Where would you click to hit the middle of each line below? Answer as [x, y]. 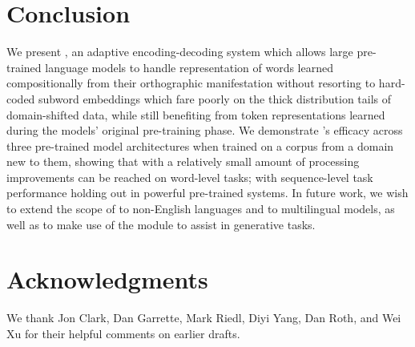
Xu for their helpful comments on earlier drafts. [123, 333]
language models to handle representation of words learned [189, 67]
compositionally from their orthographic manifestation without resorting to [191, 83]
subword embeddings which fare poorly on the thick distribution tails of [215, 98]
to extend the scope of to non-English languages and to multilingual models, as [201, 209]
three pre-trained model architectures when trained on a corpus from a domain [200, 145]
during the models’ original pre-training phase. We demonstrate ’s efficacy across [205, 130]
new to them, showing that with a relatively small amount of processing [183, 161]
